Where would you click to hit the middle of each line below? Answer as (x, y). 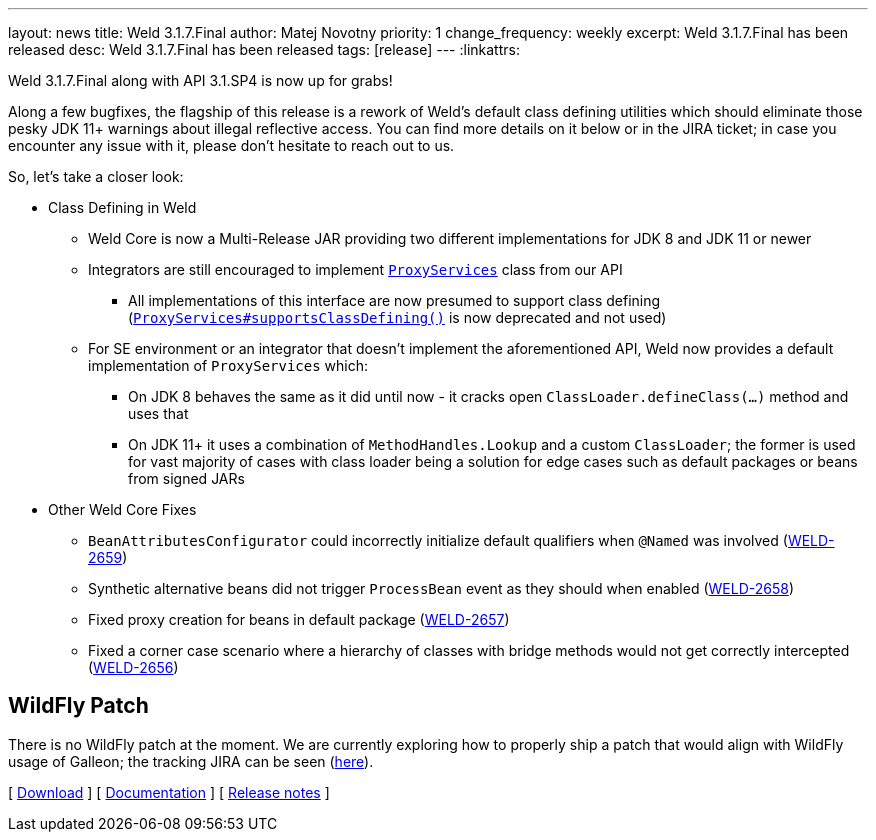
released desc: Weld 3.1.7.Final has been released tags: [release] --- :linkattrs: (264, 49)
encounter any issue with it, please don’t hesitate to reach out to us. (231, 145)
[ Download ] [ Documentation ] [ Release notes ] (169, 792)
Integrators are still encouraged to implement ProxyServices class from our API (355, 269)
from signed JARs (186, 478)
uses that (158, 413)
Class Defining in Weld (122, 207)
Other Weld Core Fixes (122, 509)
